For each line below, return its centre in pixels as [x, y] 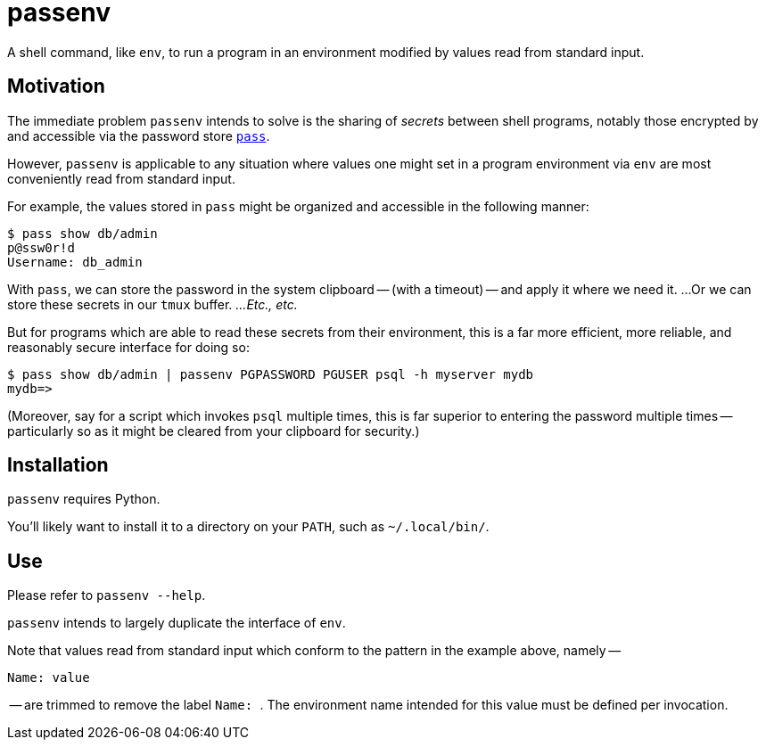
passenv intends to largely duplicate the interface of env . [177, 623]
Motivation [56, 86]
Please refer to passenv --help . [107, 595]
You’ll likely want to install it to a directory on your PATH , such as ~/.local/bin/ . [248, 527]
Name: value [49, 678]
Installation [58, 465]
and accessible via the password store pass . [139, 135]
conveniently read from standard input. [121, 178]
